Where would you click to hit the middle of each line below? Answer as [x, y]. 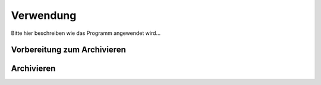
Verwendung [44, 15]
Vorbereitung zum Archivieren [68, 50]
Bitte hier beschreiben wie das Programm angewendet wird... [86, 33]
